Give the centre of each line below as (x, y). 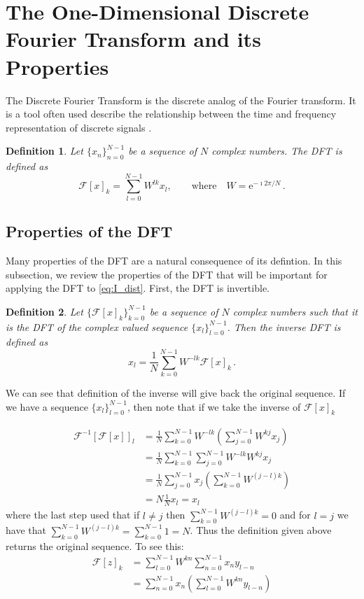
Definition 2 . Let (44, 311)
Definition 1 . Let (44, 151)
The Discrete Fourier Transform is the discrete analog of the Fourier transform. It (181, 100)
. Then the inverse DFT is (284, 326)
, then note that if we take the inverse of (214, 406)
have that (26, 530)
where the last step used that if (73, 515)
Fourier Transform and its (133, 39)
